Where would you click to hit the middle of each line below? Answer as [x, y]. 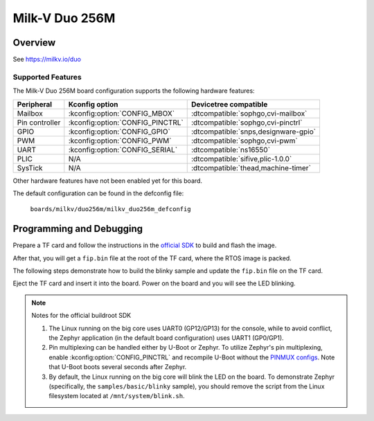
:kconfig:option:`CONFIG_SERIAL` [123, 150]
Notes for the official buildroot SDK [81, 316]
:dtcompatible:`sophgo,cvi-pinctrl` [247, 123]
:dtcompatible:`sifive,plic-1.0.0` [241, 159]
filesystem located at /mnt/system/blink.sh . [117, 396]
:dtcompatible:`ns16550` [230, 150]
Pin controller [39, 123]
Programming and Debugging [78, 229]
